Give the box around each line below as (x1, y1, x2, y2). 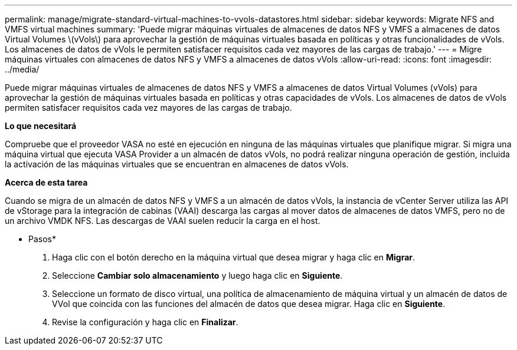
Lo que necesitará (5, 121, 77, 131)
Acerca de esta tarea (5, 177, 88, 187)
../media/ (5, 64, 40, 74)
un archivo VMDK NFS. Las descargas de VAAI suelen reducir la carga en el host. (5, 216, 320, 226)
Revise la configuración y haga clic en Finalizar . (52, 317, 238, 327)
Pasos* (28, 234, 56, 244)
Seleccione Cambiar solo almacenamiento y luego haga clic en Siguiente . (52, 270, 343, 280)
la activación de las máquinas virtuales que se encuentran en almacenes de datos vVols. (5, 159, 349, 169)
